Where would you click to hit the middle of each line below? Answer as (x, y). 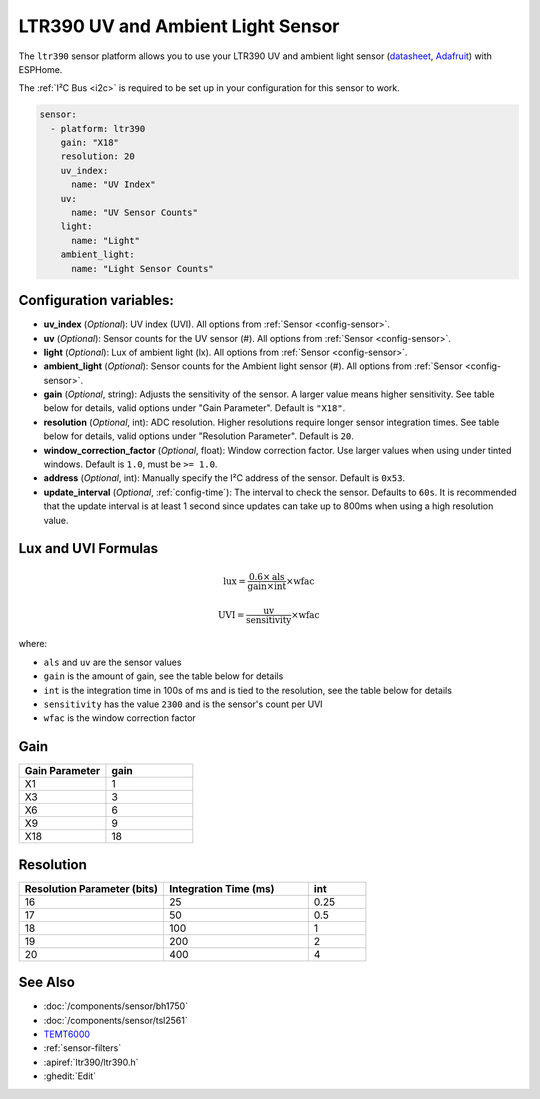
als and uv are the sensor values (112, 662)
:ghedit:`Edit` (70, 1076)
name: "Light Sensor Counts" (142, 268)
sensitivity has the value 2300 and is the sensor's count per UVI (183, 704)
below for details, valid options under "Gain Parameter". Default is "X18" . (194, 408)
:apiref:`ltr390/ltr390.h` (91, 1062)
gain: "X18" (90, 143)
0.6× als (266, 576)
